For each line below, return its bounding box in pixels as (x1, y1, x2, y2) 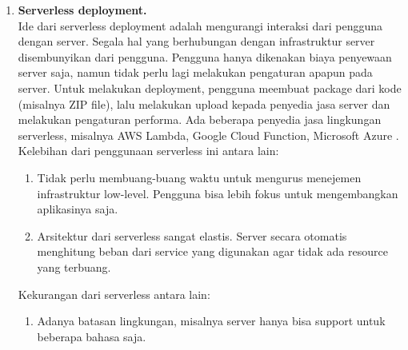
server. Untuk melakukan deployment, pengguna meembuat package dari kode (18, 79, 402, 96)
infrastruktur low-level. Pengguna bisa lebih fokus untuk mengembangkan (37, 185, 398, 201)
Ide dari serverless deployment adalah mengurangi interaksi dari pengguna (18, 17, 382, 34)
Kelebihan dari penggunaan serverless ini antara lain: (18, 142, 279, 159)
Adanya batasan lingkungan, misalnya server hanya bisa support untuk (37, 312, 386, 329)
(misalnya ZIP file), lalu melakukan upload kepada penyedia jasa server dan (18, 95, 390, 112)
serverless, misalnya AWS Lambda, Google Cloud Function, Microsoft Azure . (18, 126, 399, 143)
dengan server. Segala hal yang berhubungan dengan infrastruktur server (18, 33, 375, 50)
